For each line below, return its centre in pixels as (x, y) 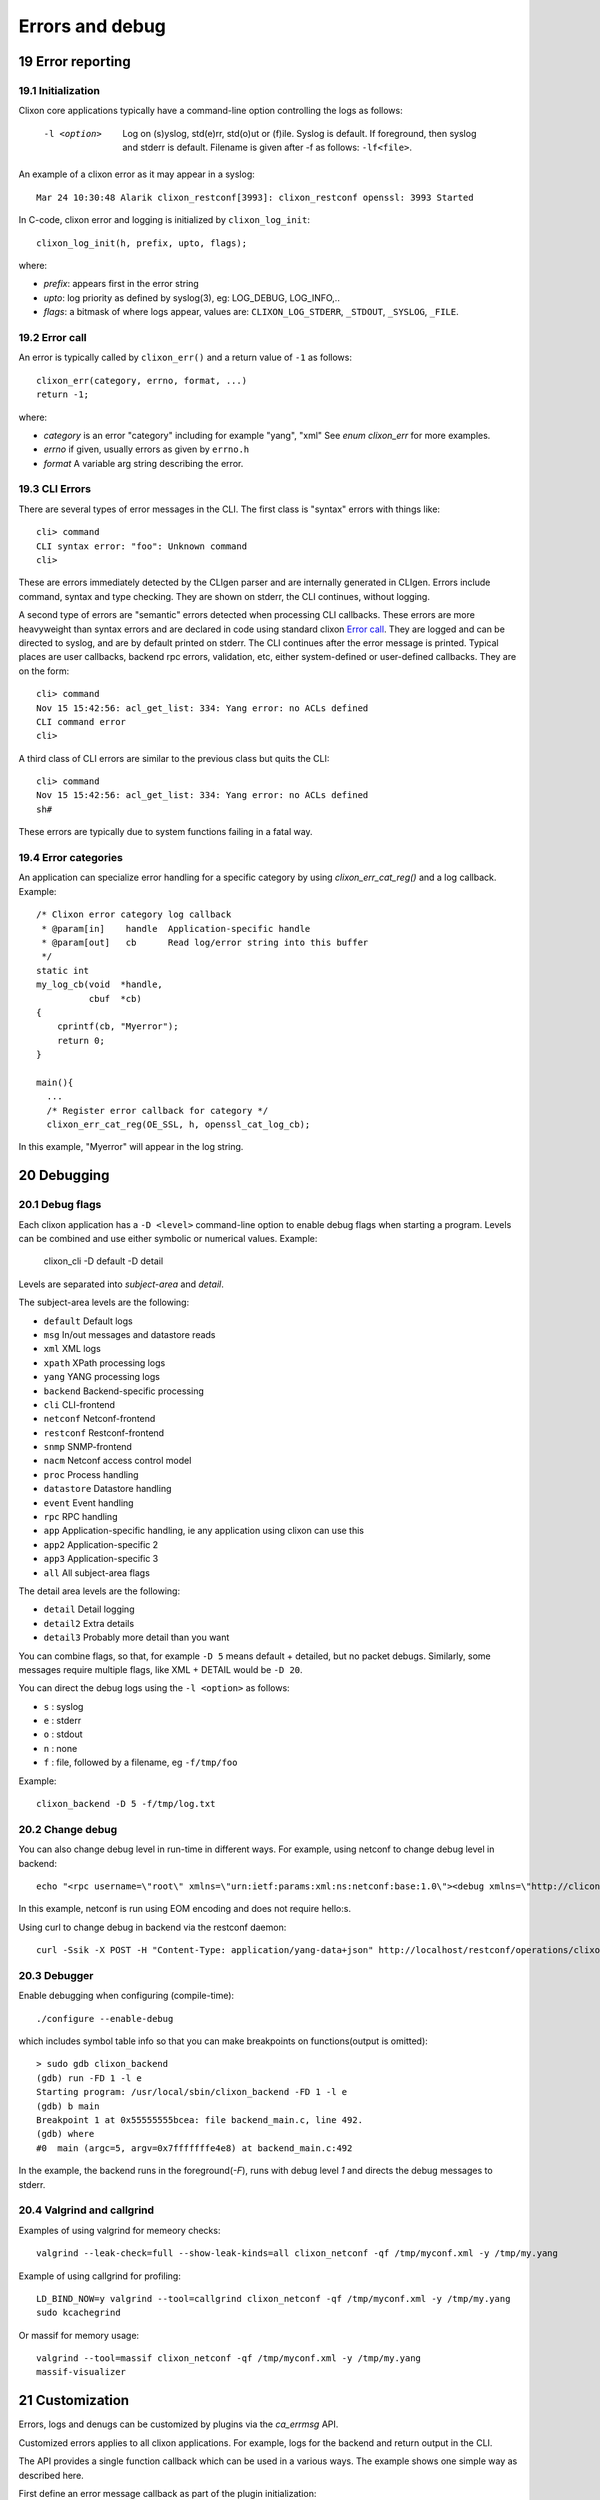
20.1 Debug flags (60, 1205)
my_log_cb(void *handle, (100, 984)
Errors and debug (92, 26)
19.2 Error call (52, 337)
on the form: (44, 671)
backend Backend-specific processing (123, 1391)
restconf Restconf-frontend (104, 1432)
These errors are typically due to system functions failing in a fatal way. (166, 832)
